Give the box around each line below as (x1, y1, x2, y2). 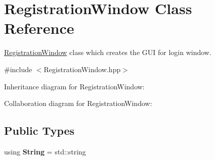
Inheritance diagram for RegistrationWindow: (4, 81, 145, 91)
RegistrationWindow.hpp (44, 64, 121, 74)
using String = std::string (4, 146, 86, 156)
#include (4, 64, 32, 74)
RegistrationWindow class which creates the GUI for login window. (4, 47, 211, 58)
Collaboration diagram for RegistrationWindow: (4, 98, 152, 109)
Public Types (4, 123, 75, 138)
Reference (4, 18, 74, 38)
